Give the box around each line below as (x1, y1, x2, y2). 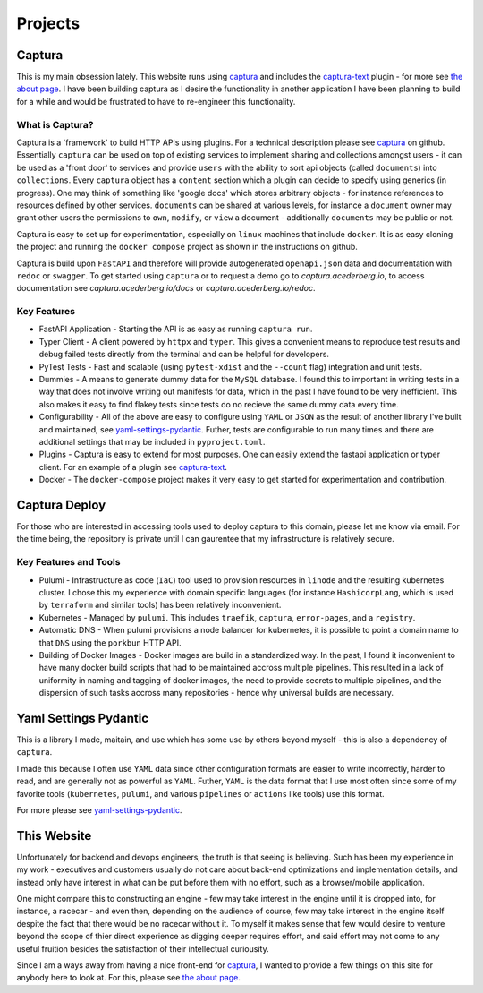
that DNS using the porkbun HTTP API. (38, 637, 182, 648)
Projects (16, 13, 80, 33)
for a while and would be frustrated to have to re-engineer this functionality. (16, 96, 296, 107)
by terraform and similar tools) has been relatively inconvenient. (38, 600, 282, 611)
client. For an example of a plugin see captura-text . (38, 461, 228, 472)
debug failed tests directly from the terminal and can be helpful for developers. (38, 349, 330, 360)
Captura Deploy (16, 497, 106, 512)
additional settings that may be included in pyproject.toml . (38, 436, 266, 447)
